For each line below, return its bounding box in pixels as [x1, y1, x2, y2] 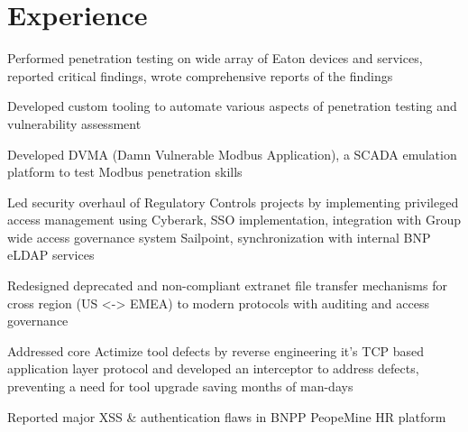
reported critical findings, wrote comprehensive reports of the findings [7, 66, 393, 85]
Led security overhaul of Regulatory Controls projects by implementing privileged [7, 192, 459, 211]
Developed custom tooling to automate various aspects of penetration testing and [7, 97, 457, 115]
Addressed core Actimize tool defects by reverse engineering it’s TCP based [7, 341, 424, 360]
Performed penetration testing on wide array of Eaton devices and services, [7, 49, 423, 68]
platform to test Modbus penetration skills [7, 162, 243, 181]
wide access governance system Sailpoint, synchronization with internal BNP [7, 227, 431, 246]
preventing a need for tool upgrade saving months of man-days [7, 377, 353, 396]
